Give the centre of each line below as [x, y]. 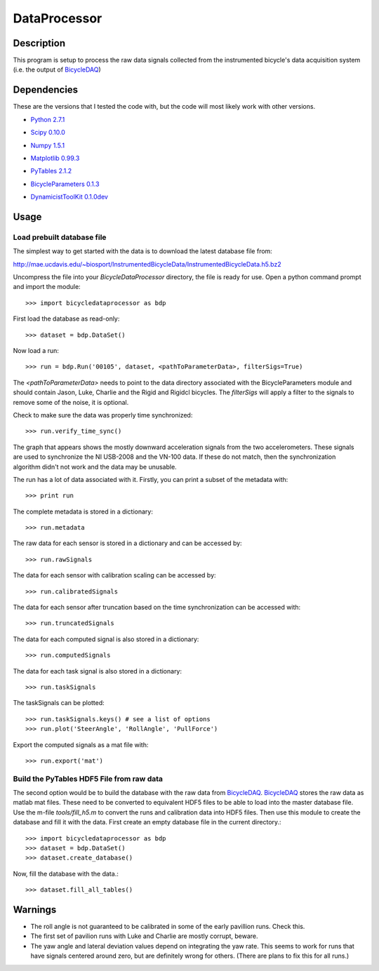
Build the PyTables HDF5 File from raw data [88, 779]
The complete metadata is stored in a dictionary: [83, 511]
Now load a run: [36, 350]
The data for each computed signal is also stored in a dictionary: [106, 639]
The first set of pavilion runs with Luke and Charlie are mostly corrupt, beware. [145, 936]
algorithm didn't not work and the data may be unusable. [95, 467]
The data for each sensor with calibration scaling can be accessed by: [115, 575]
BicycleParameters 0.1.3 [65, 184]
